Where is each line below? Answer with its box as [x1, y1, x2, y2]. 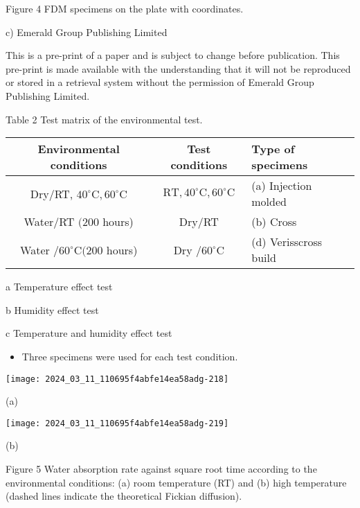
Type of [251, 141, 295, 157]
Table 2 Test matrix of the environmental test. [6, 112, 203, 126]
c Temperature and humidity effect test [6, 326, 172, 340]
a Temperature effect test [6, 279, 113, 294]
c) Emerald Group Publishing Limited [6, 24, 168, 39]
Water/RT [24, 213, 75, 230]
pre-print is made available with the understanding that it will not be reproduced [6, 61, 351, 76]
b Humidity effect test [6, 302, 99, 317]
